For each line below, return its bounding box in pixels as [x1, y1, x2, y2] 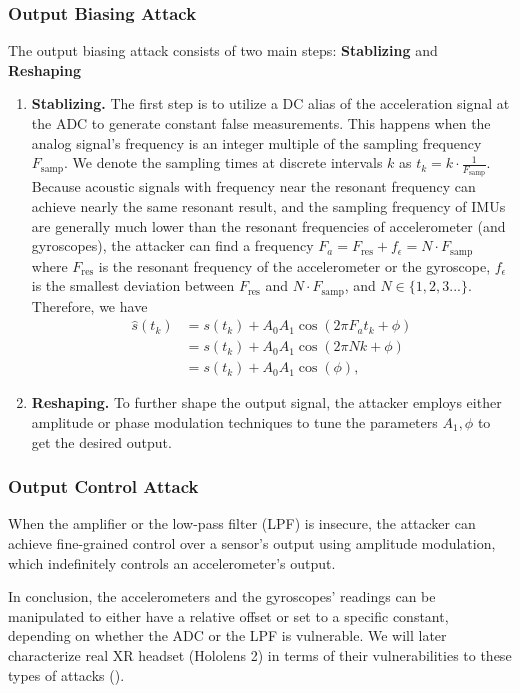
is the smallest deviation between [31, 275, 235, 296]
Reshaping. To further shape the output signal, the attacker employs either [31, 392, 502, 413]
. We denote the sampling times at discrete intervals [63, 152, 383, 173]
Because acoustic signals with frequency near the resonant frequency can [31, 176, 476, 197]
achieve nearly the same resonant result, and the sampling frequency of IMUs [31, 196, 506, 217]
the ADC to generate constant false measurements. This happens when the [31, 113, 491, 133]
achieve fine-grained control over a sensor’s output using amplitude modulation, [8, 532, 496, 553]
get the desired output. [31, 431, 172, 452]
